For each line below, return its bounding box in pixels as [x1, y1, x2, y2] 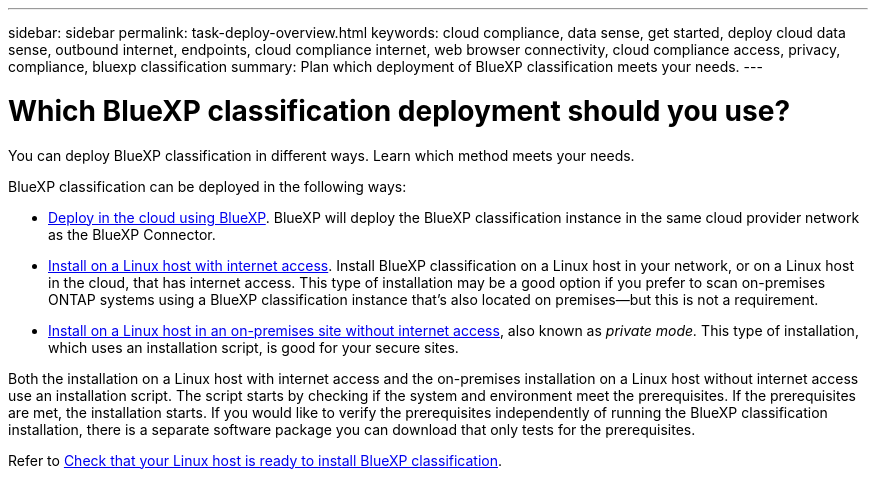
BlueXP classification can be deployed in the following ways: [8, 177, 407, 195]
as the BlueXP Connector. [48, 225, 216, 243]
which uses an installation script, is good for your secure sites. [48, 338, 459, 356]
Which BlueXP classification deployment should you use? [8, 93, 791, 128]
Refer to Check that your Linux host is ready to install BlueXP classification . [8, 451, 503, 469]
